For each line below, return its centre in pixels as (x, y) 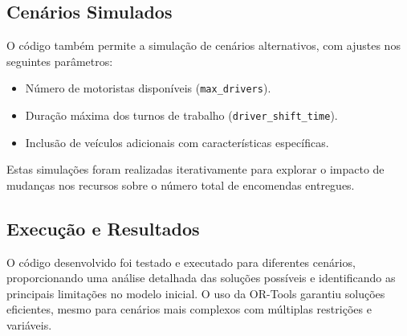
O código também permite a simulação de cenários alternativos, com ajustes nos (203, 45)
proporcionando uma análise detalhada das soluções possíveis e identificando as (201, 278)
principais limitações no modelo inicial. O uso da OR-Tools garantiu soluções (196, 293)
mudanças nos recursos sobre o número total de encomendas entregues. (181, 184)
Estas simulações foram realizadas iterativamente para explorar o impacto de (195, 169)
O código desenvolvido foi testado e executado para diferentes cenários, (181, 262)
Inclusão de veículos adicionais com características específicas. (177, 142)
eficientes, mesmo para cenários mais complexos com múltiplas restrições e (189, 309)
